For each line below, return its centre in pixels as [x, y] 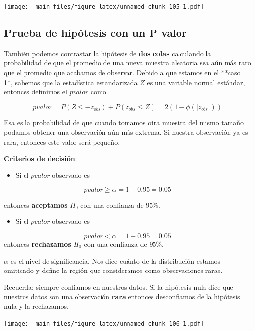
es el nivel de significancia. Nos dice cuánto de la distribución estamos [115, 260]
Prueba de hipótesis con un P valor [95, 33]
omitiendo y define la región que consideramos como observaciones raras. [113, 270]
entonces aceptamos [36, 204]
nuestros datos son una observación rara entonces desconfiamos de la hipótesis [122, 296]
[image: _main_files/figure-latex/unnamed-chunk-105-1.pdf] [104, 7]
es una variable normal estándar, [196, 82]
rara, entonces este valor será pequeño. [62, 142]
